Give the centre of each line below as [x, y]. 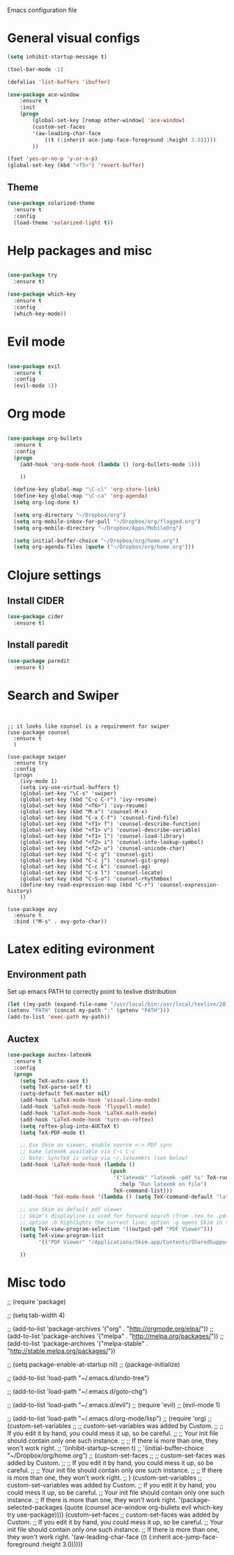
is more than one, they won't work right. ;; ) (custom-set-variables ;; [104, 1478]
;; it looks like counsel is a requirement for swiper [88, 726]
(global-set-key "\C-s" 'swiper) [68, 793]
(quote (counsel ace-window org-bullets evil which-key [143, 1508]
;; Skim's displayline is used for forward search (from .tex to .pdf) [126, 1216]
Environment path [47, 975]
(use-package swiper [37, 757]
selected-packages [35, 1508]
